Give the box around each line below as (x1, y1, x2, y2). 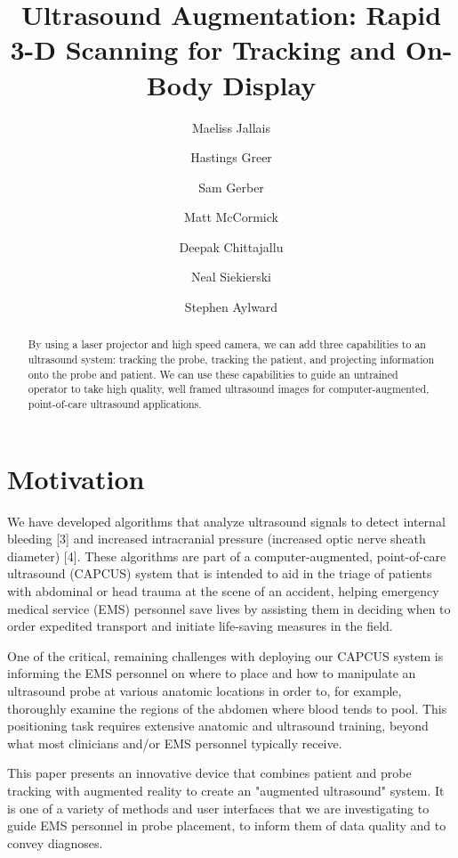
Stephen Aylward (184, 298, 278, 316)
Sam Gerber (198, 177, 264, 196)
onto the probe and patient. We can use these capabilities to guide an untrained (28, 366, 398, 381)
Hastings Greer (190, 148, 272, 167)
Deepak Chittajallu (179, 237, 284, 256)
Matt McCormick (184, 208, 278, 226)
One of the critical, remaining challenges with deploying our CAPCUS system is (7, 646, 444, 665)
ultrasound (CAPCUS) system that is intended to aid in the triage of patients (7, 564, 432, 583)
